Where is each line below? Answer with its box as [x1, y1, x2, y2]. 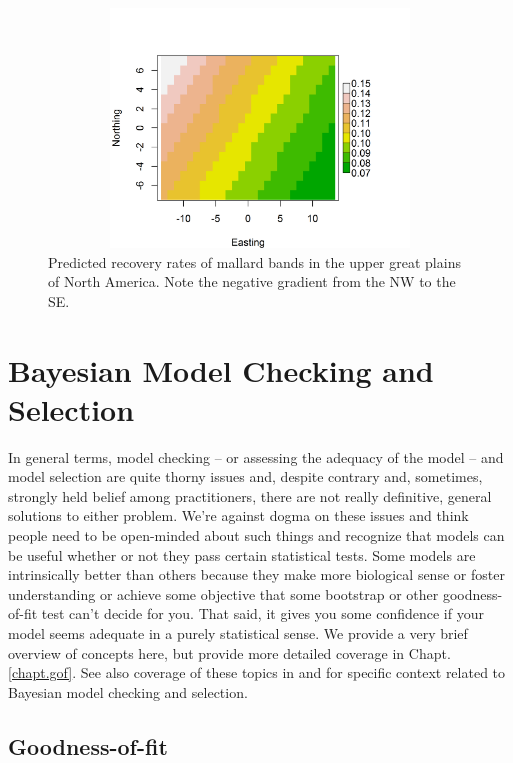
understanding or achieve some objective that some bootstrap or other [8, 583, 439, 604]
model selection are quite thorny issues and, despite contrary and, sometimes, [8, 466, 483, 487]
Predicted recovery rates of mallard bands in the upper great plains [48, 251, 461, 272]
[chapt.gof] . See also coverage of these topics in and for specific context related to [8, 662, 506, 683]
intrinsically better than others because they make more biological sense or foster [8, 564, 505, 585]
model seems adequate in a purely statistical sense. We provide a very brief [8, 623, 468, 644]
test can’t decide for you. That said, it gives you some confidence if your [41, 603, 484, 624]
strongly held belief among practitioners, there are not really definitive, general [8, 485, 492, 506]
